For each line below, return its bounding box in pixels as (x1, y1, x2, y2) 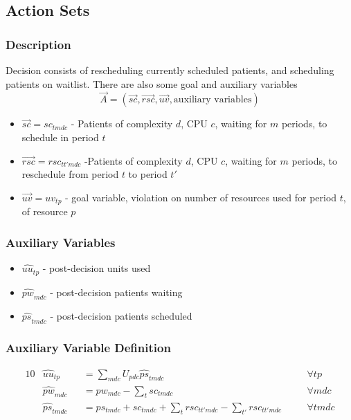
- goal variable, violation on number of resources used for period (65, 190, 337, 204)
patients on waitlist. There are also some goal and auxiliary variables (6, 76, 298, 91)
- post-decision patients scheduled (50, 309, 192, 323)
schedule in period (21, 130, 99, 144)
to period (128, 167, 168, 181)
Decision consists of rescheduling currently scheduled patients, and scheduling (6, 63, 334, 77)
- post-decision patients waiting (50, 284, 183, 299)
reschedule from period (21, 167, 119, 181)
